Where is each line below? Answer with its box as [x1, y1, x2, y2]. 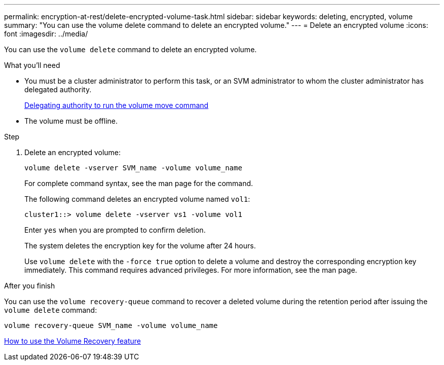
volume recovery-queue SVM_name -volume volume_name [4, 321, 218, 330]
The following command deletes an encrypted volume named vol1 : [24, 195, 250, 203]
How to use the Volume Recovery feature [4, 337, 141, 345]
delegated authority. [24, 85, 92, 94]
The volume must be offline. [24, 117, 118, 125]
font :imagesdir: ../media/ [4, 29, 88, 38]
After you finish [4, 281, 55, 290]
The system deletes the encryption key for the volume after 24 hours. [24, 241, 256, 250]
